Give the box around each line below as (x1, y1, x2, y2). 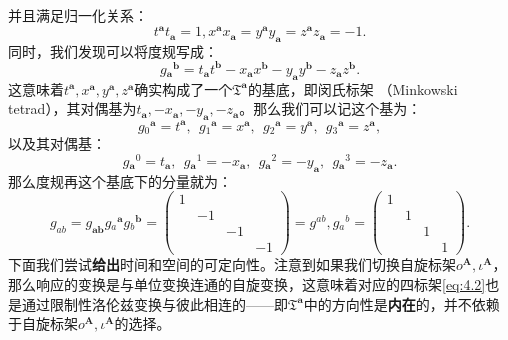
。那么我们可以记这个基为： (239, 98, 422, 119)
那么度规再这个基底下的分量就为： (8, 170, 232, 191)
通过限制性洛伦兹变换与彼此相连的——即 (21, 293, 288, 314)
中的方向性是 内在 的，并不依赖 (303, 293, 500, 314)
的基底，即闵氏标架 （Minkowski (247, 78, 458, 99)
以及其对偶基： (8, 133, 106, 154)
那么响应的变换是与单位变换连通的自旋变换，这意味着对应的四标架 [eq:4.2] (8, 273, 486, 294)
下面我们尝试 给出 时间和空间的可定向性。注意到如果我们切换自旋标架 (8, 254, 456, 275)
